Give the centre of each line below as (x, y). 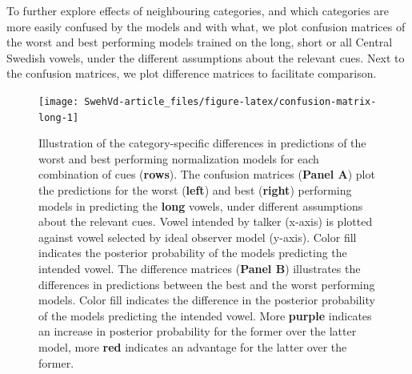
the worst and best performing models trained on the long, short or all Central (200, 42)
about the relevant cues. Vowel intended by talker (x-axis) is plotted (206, 221)
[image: (59, 101)
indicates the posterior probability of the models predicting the (193, 253)
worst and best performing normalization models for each (179, 158)
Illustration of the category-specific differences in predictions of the (202, 143)
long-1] (59, 117)
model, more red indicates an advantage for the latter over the (193, 347)
